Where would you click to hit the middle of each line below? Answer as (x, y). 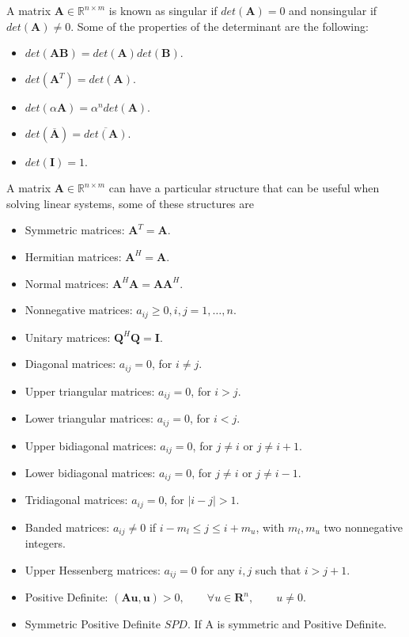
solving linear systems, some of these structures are (130, 203)
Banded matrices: (67, 527)
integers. (45, 543)
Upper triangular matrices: (90, 391)
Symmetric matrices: (75, 230)
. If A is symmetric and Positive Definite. (287, 624)
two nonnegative (364, 527)
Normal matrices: (67, 283)
